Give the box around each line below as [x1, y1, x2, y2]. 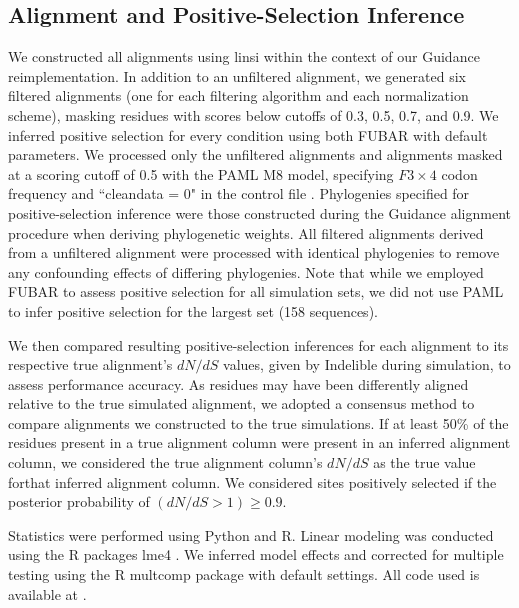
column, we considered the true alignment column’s [8, 452, 323, 473]
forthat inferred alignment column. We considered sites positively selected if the [8, 471, 497, 492]
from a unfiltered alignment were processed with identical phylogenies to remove [8, 242, 500, 263]
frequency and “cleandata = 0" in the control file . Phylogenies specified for [8, 183, 470, 204]
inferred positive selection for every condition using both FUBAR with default [8, 124, 488, 145]
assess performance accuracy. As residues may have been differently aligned [8, 373, 469, 394]
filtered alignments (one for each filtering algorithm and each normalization [8, 85, 469, 106]
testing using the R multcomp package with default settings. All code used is [8, 564, 480, 585]
